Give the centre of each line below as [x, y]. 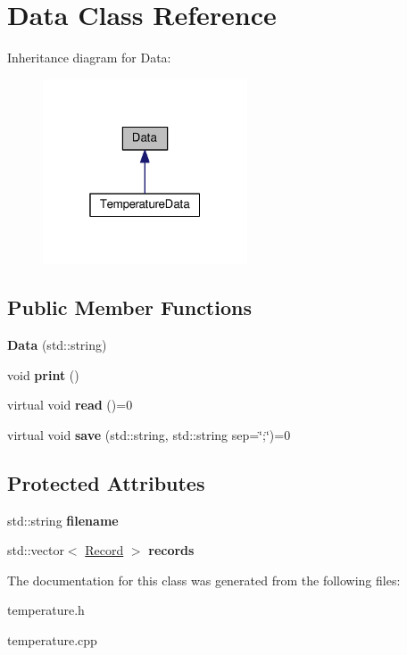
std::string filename [63, 520]
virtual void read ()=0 [70, 405]
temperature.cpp [52, 640]
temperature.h [46, 610]
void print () [43, 374]
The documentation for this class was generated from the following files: [204, 580]
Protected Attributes [106, 482]
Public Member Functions [129, 307]
